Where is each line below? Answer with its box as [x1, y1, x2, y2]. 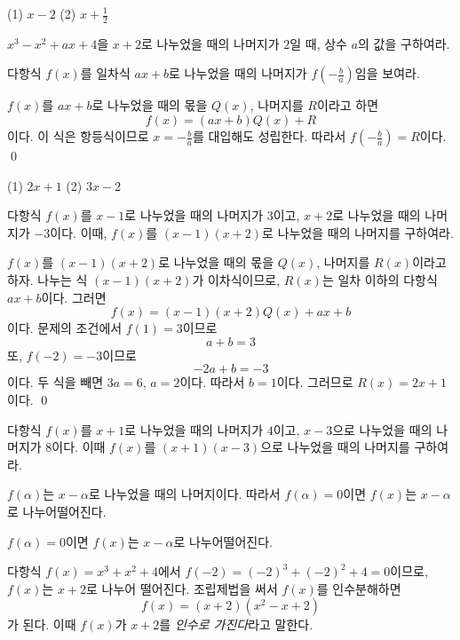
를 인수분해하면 [316, 579, 401, 597]
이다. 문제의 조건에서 [7, 319, 123, 337]
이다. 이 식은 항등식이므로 [7, 127, 149, 146]
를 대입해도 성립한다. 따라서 [193, 127, 346, 146]
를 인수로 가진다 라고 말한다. [159, 615, 313, 634]
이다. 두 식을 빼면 [7, 373, 104, 391]
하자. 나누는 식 [7, 270, 88, 288]
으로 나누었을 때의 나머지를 [260, 438, 410, 456]
